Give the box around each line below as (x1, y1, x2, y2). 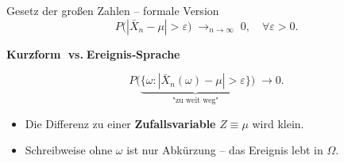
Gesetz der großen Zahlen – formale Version (6, 2, 219, 18)
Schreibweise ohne (25, 142, 113, 158)
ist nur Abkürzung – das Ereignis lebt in (126, 142, 323, 158)
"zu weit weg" (172, 97, 219, 105)
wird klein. (252, 115, 304, 131)
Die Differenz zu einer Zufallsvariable (25, 115, 216, 131)
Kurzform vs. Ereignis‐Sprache (6, 45, 180, 62)
